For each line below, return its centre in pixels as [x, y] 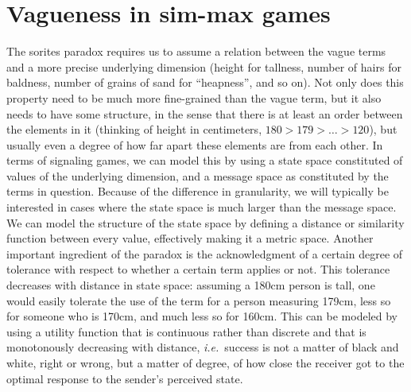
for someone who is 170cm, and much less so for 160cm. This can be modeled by [202, 316]
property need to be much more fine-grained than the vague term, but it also [194, 97]
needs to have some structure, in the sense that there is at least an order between [205, 113]
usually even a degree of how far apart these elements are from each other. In [195, 144]
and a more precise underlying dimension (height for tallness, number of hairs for [204, 66]
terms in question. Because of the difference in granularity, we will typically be [198, 191]
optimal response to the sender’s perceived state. [125, 378]
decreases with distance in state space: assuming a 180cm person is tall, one [191, 285]
